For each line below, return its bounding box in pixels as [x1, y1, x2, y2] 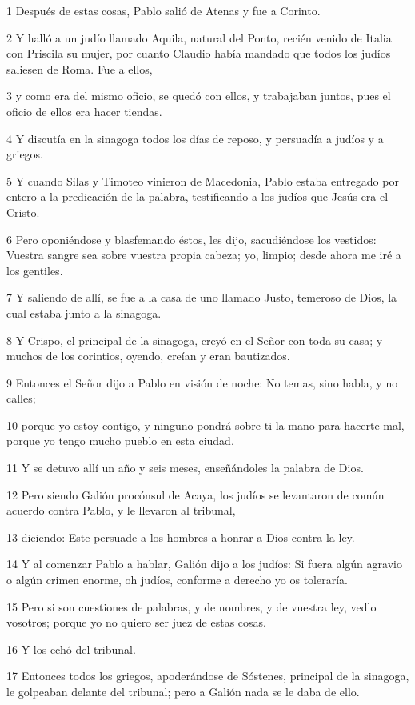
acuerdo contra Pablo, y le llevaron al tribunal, [6, 502, 236, 519]
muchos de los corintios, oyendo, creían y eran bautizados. [6, 347, 290, 364]
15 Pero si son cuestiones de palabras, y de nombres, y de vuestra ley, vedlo [6, 598, 377, 615]
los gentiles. [6, 262, 63, 278]
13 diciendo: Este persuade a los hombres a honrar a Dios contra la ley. [6, 528, 355, 545]
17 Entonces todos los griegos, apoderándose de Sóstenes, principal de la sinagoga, [6, 667, 409, 684]
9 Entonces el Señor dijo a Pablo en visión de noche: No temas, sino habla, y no [6, 374, 398, 391]
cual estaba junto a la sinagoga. [6, 304, 162, 321]
